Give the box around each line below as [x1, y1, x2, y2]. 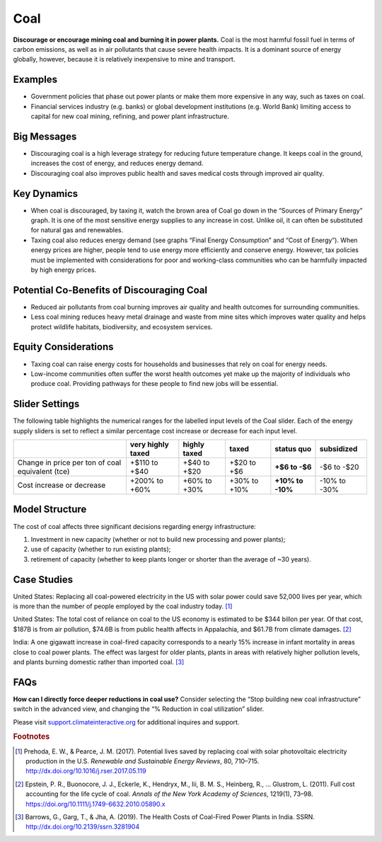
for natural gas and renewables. [30, 226, 124, 234]
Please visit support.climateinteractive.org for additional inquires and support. [13, 717, 240, 726]
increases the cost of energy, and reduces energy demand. [30, 159, 204, 168]
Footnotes [13, 732, 50, 741]
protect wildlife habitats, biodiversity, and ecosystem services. [30, 322, 213, 331]
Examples [13, 74, 58, 86]
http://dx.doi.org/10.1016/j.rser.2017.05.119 [25, 767, 146, 775]
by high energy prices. [30, 266, 97, 274]
